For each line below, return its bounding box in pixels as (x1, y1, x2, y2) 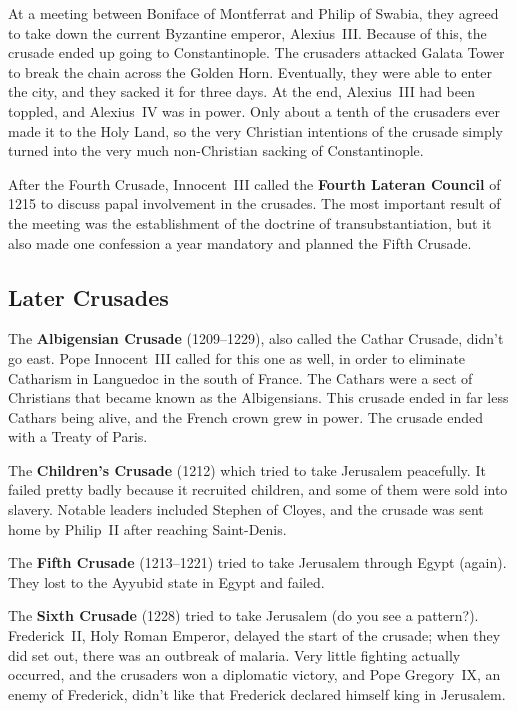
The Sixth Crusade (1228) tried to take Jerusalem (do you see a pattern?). (8, 605, 479, 626)
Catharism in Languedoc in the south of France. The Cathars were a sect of (8, 367, 473, 388)
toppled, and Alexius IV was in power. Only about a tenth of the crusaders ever (8, 100, 501, 121)
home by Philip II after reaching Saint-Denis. (8, 518, 287, 539)
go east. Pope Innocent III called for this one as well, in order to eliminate (8, 347, 466, 368)
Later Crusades (8, 281, 169, 312)
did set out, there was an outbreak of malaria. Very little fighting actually (8, 644, 461, 665)
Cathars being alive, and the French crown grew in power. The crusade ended (8, 406, 484, 427)
